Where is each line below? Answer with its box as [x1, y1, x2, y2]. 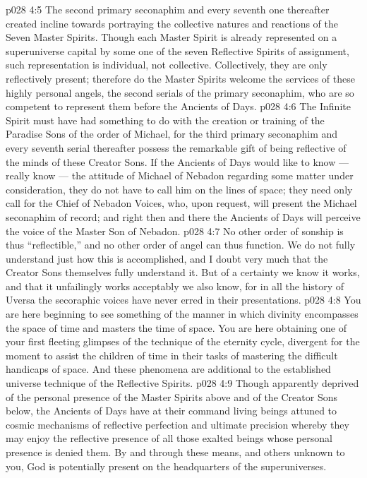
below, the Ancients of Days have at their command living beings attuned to [6, 403, 337, 418]
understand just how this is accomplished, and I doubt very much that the [6, 251, 328, 265]
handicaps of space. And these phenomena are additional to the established [6, 362, 331, 376]
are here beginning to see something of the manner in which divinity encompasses [6, 306, 359, 321]
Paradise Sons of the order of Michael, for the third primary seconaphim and [6, 126, 338, 141]
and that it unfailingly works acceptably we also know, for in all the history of [6, 278, 344, 293]
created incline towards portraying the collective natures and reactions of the [6, 16, 339, 30]
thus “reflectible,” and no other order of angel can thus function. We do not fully [6, 237, 356, 252]
